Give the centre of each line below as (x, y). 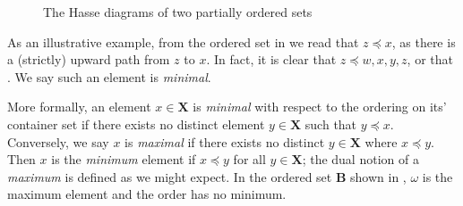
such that (331, 124)
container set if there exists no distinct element (136, 124)
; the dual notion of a (360, 159)
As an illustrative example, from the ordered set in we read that (183, 41)
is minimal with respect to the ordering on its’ (320, 107)
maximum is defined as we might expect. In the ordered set (170, 176)
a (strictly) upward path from (89, 59)
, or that (430, 59)
